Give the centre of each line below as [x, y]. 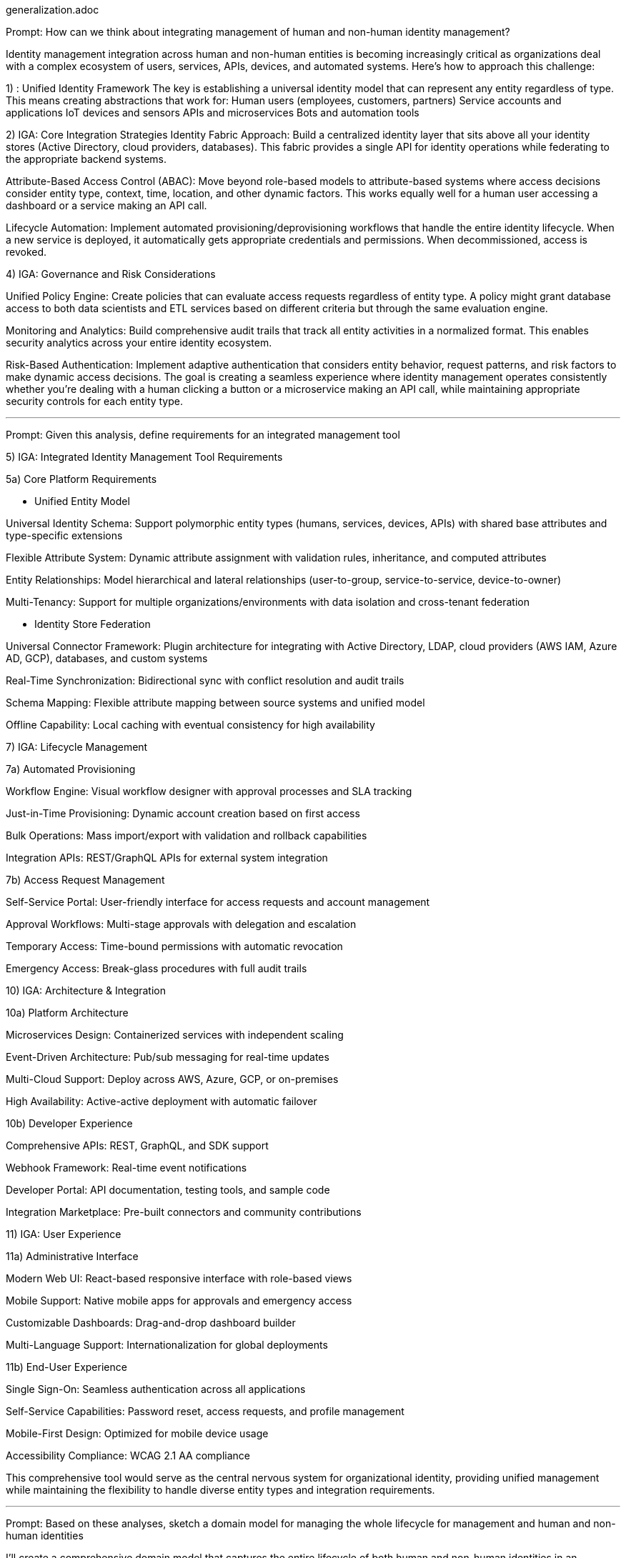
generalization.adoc [53, 10]
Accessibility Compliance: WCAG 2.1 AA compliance [128, 1455]
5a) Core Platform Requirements [81, 479]
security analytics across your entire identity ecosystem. [139, 343]
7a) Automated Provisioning [71, 769]
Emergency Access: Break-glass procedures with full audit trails [156, 968]
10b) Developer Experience [69, 1123]
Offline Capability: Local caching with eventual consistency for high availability [190, 725]
